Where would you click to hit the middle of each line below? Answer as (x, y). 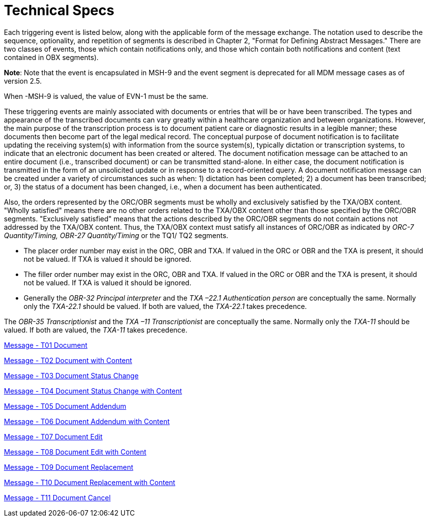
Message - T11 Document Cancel (57, 497)
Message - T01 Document (46, 345)
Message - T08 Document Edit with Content (75, 452)
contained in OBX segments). (51, 57)
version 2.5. (23, 81)
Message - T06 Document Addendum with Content (87, 421)
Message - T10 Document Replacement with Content (90, 482)
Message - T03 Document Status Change (71, 375)
